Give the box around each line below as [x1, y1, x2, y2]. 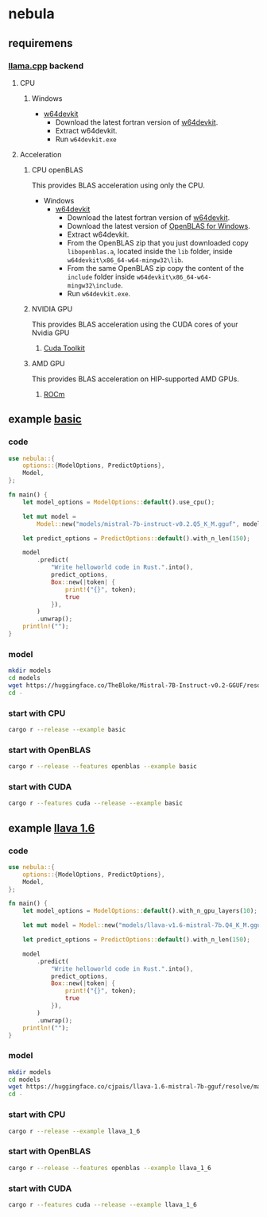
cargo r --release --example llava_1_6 [8, 1127, 141, 1135]
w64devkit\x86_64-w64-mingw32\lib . [67, 255, 184, 265]
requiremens [8, 37, 73, 50]
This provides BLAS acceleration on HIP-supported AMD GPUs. [31, 374, 240, 384]
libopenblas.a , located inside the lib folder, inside [67, 246, 233, 256]
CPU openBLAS [31, 164, 83, 175]
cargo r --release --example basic [8, 726, 126, 734]
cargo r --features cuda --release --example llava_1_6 [8, 1200, 197, 1208]
